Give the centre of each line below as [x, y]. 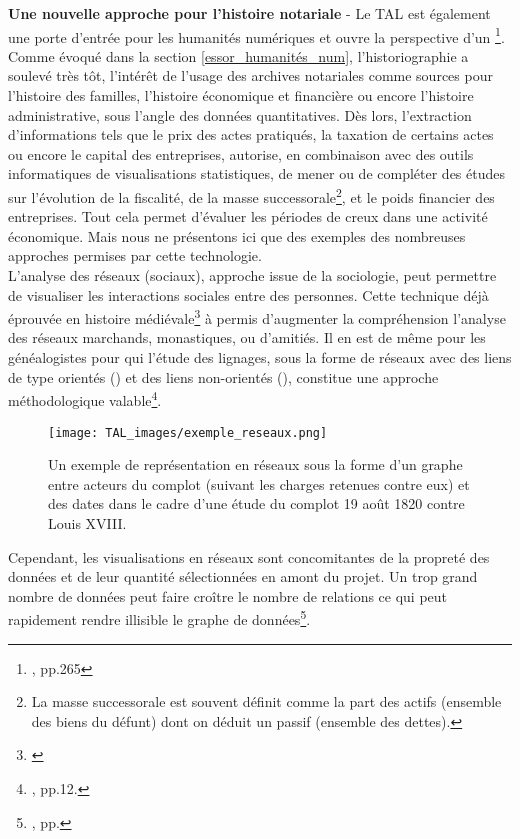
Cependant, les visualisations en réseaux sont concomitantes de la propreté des [249, 556]
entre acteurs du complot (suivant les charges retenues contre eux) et [259, 483]
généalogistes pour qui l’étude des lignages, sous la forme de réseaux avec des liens [260, 357]
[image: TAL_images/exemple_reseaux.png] [188, 432]
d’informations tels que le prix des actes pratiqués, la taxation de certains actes [251, 134]
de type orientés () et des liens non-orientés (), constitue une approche [223, 376]
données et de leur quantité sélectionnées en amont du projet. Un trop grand [243, 576]
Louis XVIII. [87, 522]
